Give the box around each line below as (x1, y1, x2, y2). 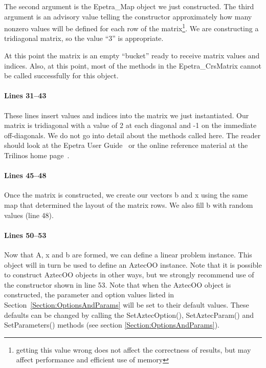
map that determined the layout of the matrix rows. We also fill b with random (4, 199, 253, 210)
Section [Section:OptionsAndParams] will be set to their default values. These (4, 299, 249, 310)
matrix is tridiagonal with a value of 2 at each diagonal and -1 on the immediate (4, 120, 257, 131)
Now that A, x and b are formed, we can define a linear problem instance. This (4, 249, 252, 259)
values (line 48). (4, 209, 54, 220)
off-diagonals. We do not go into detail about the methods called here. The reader (4, 129, 261, 140)
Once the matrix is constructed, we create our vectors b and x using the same (4, 189, 248, 200)
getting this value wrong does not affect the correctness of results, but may (16, 344, 251, 355)
